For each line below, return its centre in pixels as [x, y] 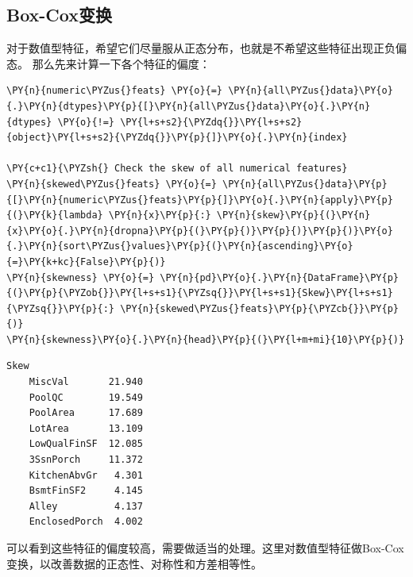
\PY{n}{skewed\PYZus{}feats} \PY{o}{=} [112, 184]
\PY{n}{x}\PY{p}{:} [160, 215]
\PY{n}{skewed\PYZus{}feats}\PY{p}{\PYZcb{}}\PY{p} [259, 308]
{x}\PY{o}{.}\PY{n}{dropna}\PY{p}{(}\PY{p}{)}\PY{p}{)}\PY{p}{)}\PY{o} [200, 231]
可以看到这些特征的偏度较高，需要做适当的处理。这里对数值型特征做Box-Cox [205, 548]
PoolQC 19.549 [86, 397]
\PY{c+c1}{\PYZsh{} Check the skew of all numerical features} [177, 169]
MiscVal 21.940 [86, 382]
